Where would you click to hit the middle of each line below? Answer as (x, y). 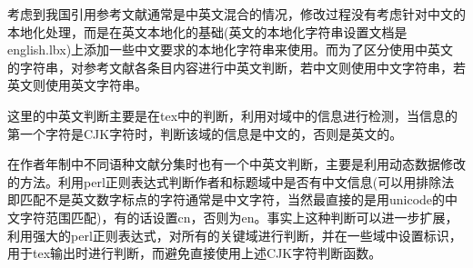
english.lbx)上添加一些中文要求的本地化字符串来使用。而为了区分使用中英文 (231, 50)
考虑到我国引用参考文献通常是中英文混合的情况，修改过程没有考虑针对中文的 (236, 14)
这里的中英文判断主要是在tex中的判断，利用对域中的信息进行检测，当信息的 (233, 115)
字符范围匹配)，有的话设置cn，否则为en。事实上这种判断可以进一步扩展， (239, 217)
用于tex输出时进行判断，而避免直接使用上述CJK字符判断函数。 (195, 253)
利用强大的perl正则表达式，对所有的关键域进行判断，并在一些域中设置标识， (235, 235)
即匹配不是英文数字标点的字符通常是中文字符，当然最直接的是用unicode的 (226, 199)
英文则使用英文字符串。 (77, 85)
